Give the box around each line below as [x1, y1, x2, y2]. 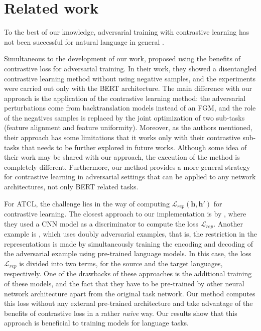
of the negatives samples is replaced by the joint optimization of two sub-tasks [4, 112, 245, 123]
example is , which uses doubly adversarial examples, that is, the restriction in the [4, 229, 257, 239]
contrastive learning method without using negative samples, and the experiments [4, 73, 256, 83]
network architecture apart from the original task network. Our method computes [4, 288, 255, 298]
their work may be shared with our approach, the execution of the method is [4, 152, 240, 162]
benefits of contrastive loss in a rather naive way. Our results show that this [4, 307, 237, 318]
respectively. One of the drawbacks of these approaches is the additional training [4, 268, 252, 279]
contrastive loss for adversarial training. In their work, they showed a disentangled [4, 63, 257, 73]
